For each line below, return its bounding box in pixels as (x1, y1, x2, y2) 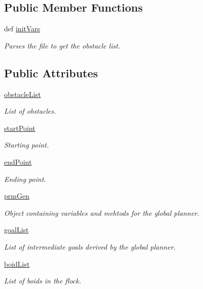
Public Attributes (4, 65, 98, 80)
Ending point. (4, 173, 46, 184)
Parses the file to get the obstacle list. (4, 40, 120, 51)
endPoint (4, 156, 32, 167)
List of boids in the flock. (4, 275, 82, 286)
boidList (4, 258, 30, 269)
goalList (4, 224, 29, 235)
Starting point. (4, 139, 49, 150)
